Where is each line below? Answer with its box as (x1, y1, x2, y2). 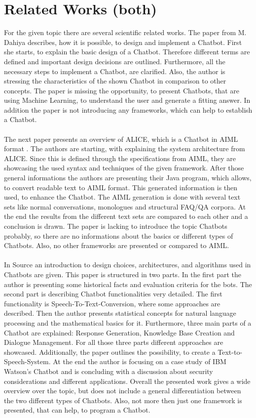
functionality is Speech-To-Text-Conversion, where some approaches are (4, 298, 220, 308)
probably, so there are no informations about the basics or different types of (4, 230, 233, 241)
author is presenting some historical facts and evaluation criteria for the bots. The (4, 279, 252, 289)
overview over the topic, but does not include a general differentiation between (4, 385, 241, 396)
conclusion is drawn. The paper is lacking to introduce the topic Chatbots (4, 221, 227, 231)
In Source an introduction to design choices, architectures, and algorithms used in (4, 259, 251, 270)
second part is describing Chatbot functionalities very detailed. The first (4, 289, 222, 299)
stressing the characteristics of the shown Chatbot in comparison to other (4, 76, 226, 86)
